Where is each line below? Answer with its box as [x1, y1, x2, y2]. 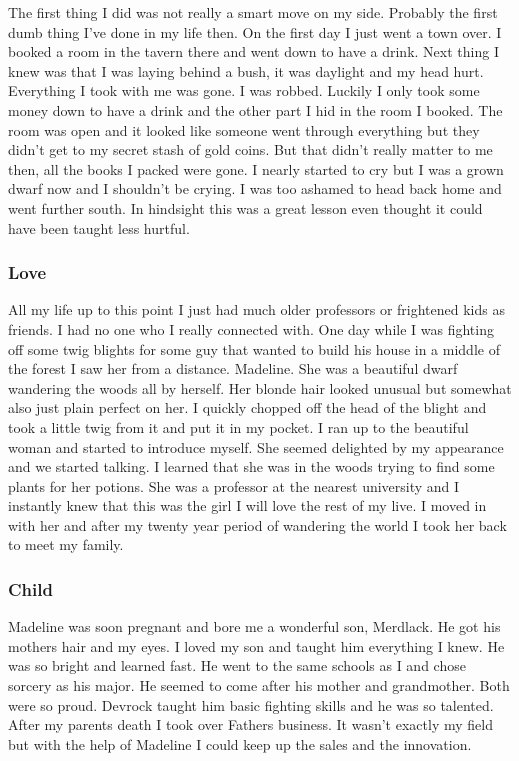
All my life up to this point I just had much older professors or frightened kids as [8, 299, 505, 320]
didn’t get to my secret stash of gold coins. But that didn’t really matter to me [8, 139, 493, 160]
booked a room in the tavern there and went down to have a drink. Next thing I [8, 41, 499, 62]
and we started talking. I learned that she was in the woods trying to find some [8, 456, 495, 477]
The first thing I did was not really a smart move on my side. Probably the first [8, 2, 498, 22]
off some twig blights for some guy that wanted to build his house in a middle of [8, 338, 500, 359]
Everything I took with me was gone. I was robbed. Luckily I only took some [8, 80, 480, 101]
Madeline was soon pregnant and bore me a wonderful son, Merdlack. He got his [8, 616, 501, 637]
